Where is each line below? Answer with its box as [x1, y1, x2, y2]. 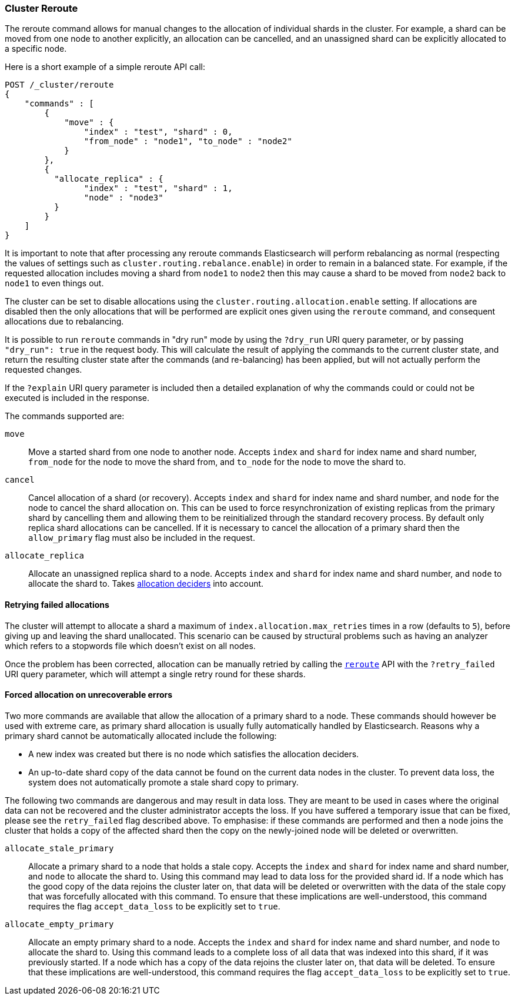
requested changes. [5, 364, 82, 375]
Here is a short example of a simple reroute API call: [5, 62, 205, 72]
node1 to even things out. [5, 278, 104, 289]
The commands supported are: [5, 411, 125, 422]
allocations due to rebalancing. [5, 316, 124, 327]
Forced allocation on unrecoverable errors [5, 690, 173, 700]
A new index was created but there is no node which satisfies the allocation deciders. [28, 748, 359, 759]
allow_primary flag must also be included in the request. [28, 533, 255, 543]
